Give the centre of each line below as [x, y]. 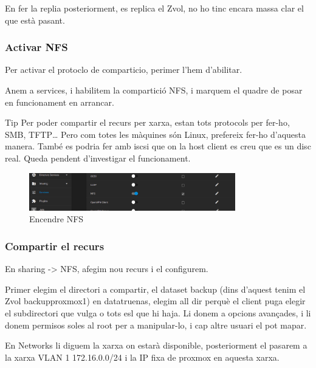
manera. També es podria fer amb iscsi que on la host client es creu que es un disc [158, 146]
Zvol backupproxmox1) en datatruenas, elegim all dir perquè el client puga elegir [155, 301]
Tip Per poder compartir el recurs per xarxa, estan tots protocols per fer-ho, [147, 122]
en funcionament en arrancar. [60, 102]
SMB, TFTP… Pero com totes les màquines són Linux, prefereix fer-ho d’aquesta [156, 134]
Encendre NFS [57, 219]
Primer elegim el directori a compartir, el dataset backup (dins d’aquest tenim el [155, 289]
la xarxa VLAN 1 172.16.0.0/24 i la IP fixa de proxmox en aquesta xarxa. [142, 357]
